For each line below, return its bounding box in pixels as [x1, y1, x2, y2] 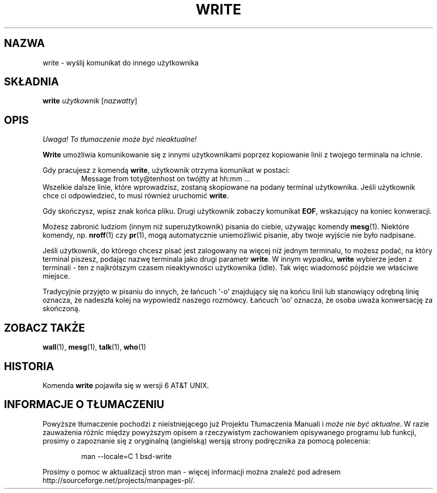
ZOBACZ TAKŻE [4, 321, 85, 334]
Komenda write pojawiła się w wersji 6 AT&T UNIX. [42, 381, 209, 390]
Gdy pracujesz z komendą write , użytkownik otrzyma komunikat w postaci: [42, 166, 290, 175]
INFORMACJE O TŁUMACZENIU [4, 398, 165, 411]
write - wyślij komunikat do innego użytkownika [42, 58, 199, 67]
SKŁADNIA [4, 75, 59, 88]
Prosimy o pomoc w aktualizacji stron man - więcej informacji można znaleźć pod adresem [42, 467, 341, 476]
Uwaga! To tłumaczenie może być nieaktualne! [42, 135, 197, 144]
